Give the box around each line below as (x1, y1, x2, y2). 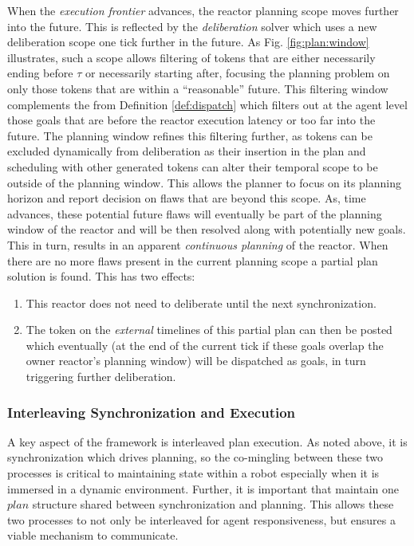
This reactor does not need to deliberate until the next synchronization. (26, 294, 377, 311)
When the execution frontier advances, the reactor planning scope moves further (7, 2, 399, 18)
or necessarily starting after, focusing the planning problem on (85, 65, 390, 81)
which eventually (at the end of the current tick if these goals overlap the (26, 336, 384, 353)
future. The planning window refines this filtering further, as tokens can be (7, 127, 373, 143)
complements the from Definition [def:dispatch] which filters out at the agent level (7, 96, 408, 112)
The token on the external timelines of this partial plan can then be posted (26, 321, 392, 338)
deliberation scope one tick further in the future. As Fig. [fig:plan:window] (7, 33, 369, 50)
